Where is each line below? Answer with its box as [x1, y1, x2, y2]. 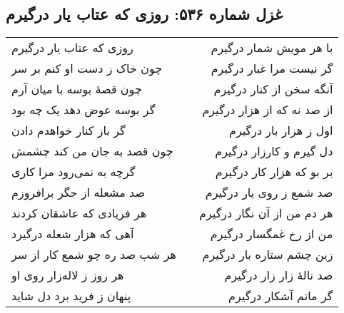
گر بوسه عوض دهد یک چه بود [11, 101, 156, 118]
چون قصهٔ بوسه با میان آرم [11, 81, 142, 98]
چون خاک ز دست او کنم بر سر [11, 60, 163, 77]
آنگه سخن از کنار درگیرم [213, 81, 333, 98]
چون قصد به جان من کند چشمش [11, 143, 173, 160]
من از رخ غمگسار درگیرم [210, 225, 333, 242]
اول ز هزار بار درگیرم [229, 122, 333, 139]
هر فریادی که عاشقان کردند [11, 205, 147, 222]
